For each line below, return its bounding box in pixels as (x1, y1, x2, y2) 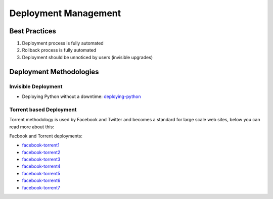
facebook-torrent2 (22, 149, 61, 155)
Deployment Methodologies (9, 67, 99, 76)
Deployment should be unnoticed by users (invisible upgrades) (22, 54, 153, 60)
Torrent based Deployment (9, 106, 77, 113)
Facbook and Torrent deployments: (9, 133, 83, 139)
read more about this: (9, 124, 54, 130)
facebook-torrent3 (22, 157, 61, 163)
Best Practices (9, 27, 57, 35)
